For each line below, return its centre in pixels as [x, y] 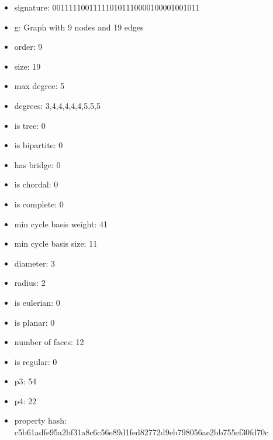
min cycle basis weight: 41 [61, 224]
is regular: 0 [36, 361]
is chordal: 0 [36, 184]
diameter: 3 [35, 263]
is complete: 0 [39, 204]
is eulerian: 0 [37, 302]
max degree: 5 [39, 86]
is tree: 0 [30, 125]
